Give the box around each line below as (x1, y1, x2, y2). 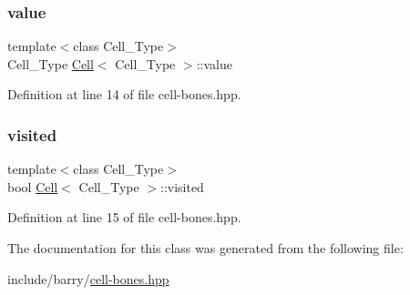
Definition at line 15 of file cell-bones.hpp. (7, 208, 241, 227)
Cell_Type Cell (7, 54, 94, 73)
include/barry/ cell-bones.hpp (7, 269, 169, 288)
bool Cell (7, 177, 58, 196)
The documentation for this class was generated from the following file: (7, 239, 404, 257)
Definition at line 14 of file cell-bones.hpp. (7, 85, 241, 104)
